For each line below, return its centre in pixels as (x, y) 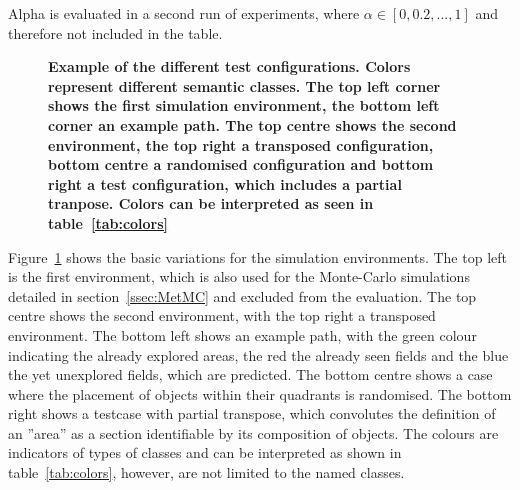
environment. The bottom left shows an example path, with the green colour (242, 334)
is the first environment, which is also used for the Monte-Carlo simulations (239, 276)
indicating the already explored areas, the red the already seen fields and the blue (258, 354)
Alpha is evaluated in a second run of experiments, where (184, 13)
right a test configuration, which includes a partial (225, 183)
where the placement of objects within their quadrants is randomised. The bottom (260, 393)
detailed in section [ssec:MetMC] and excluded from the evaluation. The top (242, 295)
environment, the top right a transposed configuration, (241, 144)
